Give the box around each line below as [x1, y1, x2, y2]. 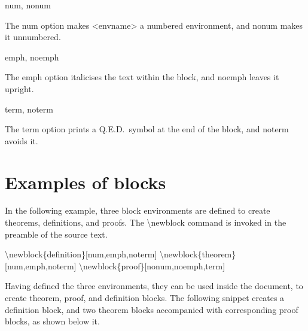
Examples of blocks [5, 169, 166, 194]
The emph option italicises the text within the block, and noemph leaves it [5, 71, 279, 83]
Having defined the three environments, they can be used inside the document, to [5, 280, 303, 292]
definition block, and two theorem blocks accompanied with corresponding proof [5, 303, 298, 315]
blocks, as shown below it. [5, 315, 100, 327]
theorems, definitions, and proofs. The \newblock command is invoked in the [5, 216, 286, 229]
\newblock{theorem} [160, 248, 236, 260]
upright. [5, 82, 34, 95]
